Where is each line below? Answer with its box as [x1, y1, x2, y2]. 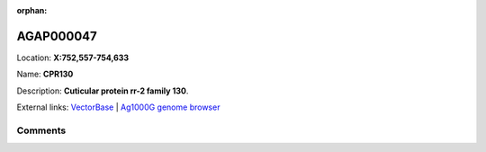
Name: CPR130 [16, 68, 74, 80]
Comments [16, 124, 67, 137]
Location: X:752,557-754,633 [16, 52, 130, 63]
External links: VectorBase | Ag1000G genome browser [16, 102, 220, 112]
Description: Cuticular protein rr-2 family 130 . [16, 85, 189, 96]
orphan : [16, 5, 48, 15]
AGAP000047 [16, 28, 98, 44]
